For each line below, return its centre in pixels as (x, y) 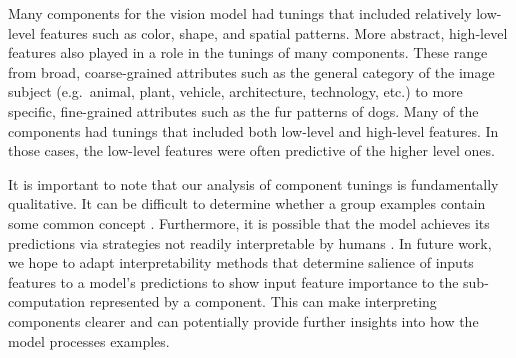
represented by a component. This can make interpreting (263, 301)
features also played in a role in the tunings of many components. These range (248, 52)
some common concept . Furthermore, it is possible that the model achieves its (249, 222)
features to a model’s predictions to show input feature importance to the (233, 281)
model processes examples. (89, 340)
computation (47, 301)
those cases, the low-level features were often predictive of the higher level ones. (251, 150)
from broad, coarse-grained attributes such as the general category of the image (251, 71)
